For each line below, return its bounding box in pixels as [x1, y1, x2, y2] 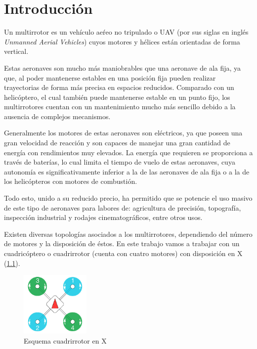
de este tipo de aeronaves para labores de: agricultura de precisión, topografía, [4, 202, 241, 213]
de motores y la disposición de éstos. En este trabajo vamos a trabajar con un [4, 238, 240, 249]
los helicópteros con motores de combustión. [4, 176, 137, 186]
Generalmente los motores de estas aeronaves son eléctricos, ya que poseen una [4, 128, 243, 138]
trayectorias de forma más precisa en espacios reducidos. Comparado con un [4, 82, 234, 92]
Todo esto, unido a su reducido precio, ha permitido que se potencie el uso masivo [4, 193, 253, 203]
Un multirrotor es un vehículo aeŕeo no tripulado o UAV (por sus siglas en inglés [4, 27, 249, 37]
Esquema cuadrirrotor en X [24, 335, 107, 346]
